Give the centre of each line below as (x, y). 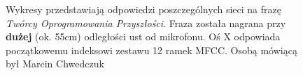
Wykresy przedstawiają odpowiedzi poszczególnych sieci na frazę (143, 9)
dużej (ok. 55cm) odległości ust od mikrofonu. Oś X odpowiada (143, 36)
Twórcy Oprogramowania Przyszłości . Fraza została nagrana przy (146, 23)
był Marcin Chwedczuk (55, 64)
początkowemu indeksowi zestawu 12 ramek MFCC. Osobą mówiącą (151, 50)
